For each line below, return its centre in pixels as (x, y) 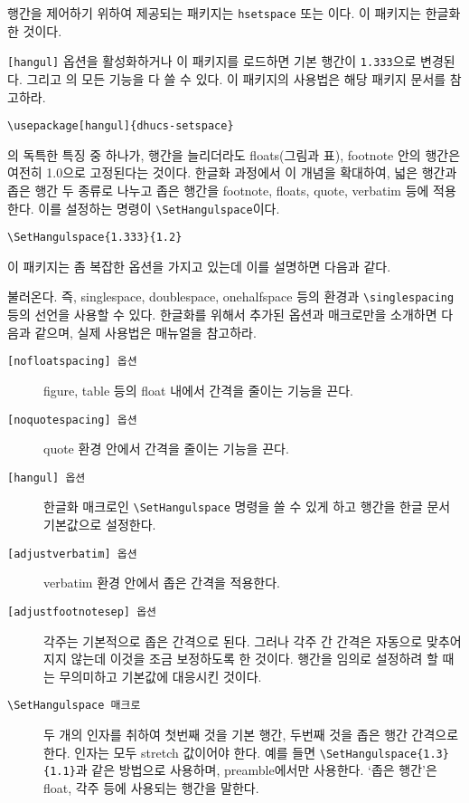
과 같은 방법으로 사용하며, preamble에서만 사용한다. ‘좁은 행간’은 (256, 770)
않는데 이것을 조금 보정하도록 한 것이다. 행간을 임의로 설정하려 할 (254, 659)
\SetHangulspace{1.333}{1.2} (95, 238)
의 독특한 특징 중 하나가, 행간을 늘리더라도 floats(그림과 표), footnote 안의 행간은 (234, 154)
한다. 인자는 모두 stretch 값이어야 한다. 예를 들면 (180, 752)
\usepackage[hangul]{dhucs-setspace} (121, 126)
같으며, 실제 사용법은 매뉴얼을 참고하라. (145, 332)
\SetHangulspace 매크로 (74, 706)
